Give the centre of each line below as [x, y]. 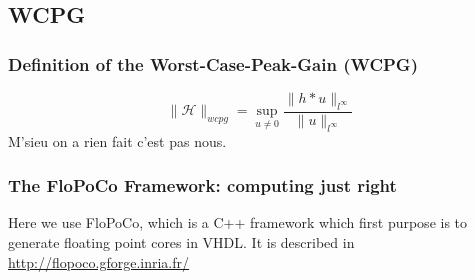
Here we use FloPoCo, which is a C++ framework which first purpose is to [238, 222]
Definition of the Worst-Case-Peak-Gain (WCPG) [213, 63]
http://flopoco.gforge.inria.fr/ [99, 261]
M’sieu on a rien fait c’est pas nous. [117, 140]
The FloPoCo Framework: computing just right [202, 185]
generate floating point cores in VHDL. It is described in [181, 242]
